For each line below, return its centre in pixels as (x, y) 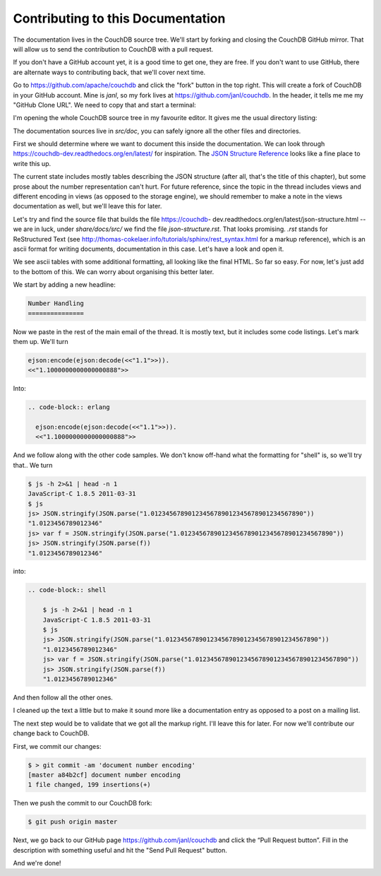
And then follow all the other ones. (63, 697)
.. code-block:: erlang (69, 407)
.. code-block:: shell (67, 590)
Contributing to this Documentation (119, 18)
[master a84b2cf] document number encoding (104, 775)
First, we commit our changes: (57, 746)
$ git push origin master (73, 822)
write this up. (32, 163)
